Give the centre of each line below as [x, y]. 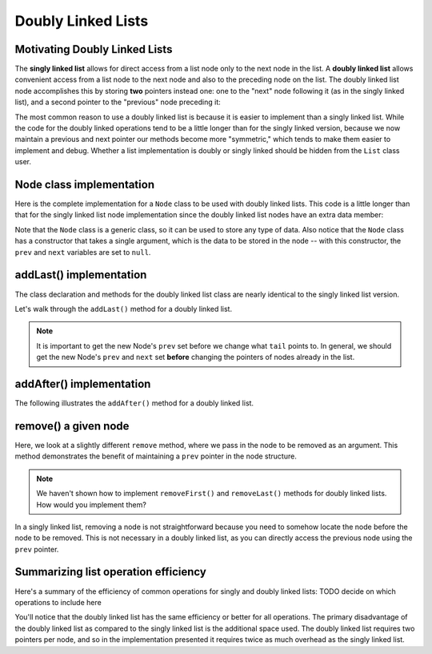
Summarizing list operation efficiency [111, 572]
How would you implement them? [92, 504]
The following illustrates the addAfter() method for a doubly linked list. [134, 403]
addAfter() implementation [83, 384]
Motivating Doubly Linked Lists [94, 49]
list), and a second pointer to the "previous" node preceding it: [118, 102]
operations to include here [58, 602]
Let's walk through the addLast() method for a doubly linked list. [123, 309]
